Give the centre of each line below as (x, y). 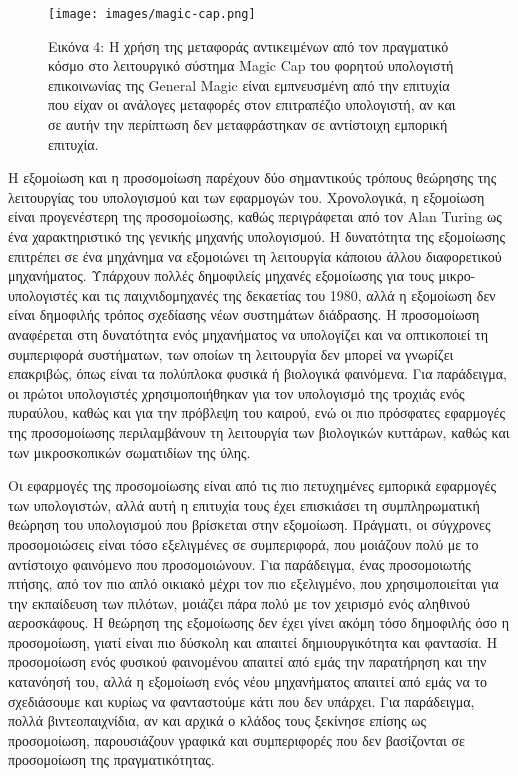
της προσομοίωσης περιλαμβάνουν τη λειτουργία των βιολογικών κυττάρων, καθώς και (259, 431)
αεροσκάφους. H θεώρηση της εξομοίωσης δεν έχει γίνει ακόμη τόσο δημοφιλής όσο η (259, 622)
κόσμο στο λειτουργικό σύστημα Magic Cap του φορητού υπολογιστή (251, 65)
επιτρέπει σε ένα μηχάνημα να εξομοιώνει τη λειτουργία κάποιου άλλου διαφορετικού (255, 255)
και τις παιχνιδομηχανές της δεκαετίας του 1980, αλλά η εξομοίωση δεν (288, 294)
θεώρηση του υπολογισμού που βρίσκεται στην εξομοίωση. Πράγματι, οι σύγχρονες (249, 524)
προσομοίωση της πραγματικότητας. (111, 759)
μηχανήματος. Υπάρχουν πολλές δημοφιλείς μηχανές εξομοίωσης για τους (221, 275)
